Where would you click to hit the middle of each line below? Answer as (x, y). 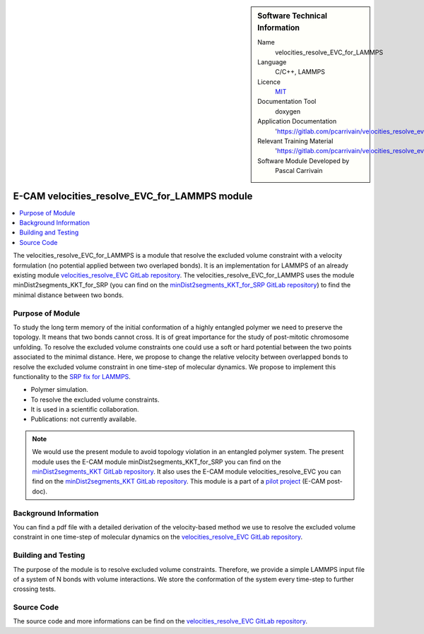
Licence (269, 82)
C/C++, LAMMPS (300, 72)
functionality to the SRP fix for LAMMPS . (72, 376)
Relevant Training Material (295, 141)
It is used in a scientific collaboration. (85, 409)
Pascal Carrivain (299, 171)
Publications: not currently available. (84, 419)
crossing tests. (35, 589)
